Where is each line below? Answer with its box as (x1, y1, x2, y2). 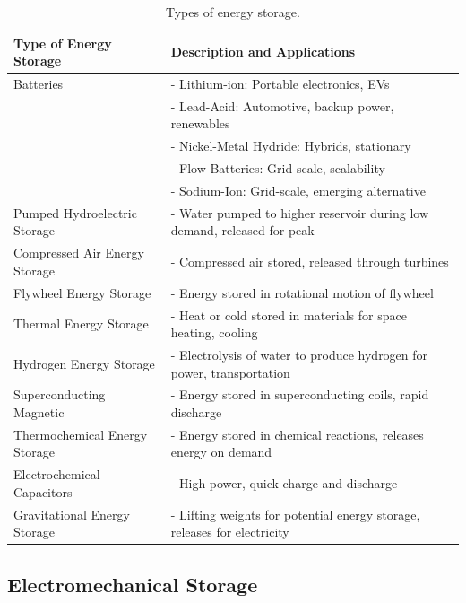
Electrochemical (13, 465, 100, 484)
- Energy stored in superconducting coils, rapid (170, 385, 429, 404)
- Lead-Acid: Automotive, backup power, (170, 96, 394, 115)
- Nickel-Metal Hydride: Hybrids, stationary (170, 136, 411, 155)
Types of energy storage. (166, 3, 300, 21)
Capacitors (13, 482, 73, 501)
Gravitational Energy (13, 504, 130, 523)
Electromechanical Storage (7, 570, 258, 598)
